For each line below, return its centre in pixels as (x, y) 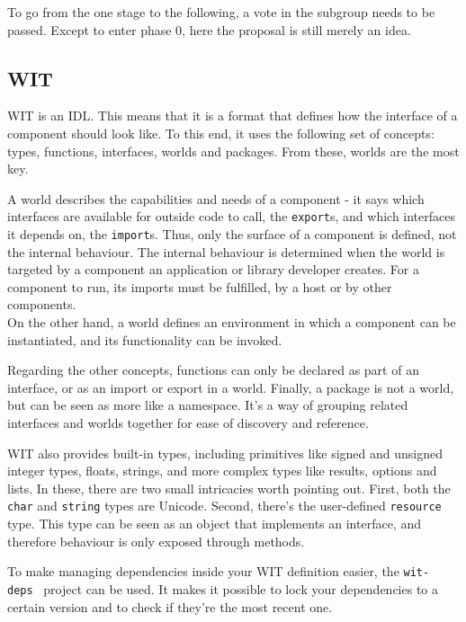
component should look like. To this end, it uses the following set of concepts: (221, 133)
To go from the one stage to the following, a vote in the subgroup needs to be (221, 12)
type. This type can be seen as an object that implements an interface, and (214, 524)
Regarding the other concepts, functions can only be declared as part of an (213, 370)
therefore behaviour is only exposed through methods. (156, 541)
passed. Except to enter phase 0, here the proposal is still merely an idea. (209, 29)
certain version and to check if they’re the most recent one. (170, 606)
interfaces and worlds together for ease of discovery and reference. (188, 423)
